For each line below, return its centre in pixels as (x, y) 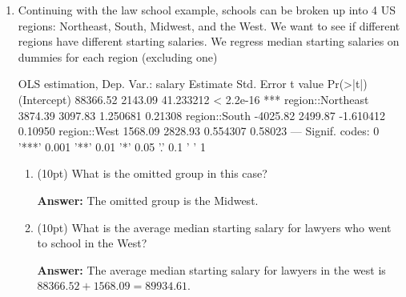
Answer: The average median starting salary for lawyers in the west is (211, 269)
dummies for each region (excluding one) (118, 56)
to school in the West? (92, 243)
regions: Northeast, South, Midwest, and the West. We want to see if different (209, 25)
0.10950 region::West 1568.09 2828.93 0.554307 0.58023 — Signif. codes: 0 (199, 131)
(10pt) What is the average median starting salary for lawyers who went (214, 227)
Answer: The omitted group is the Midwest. (148, 200)
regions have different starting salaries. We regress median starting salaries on (209, 41)
